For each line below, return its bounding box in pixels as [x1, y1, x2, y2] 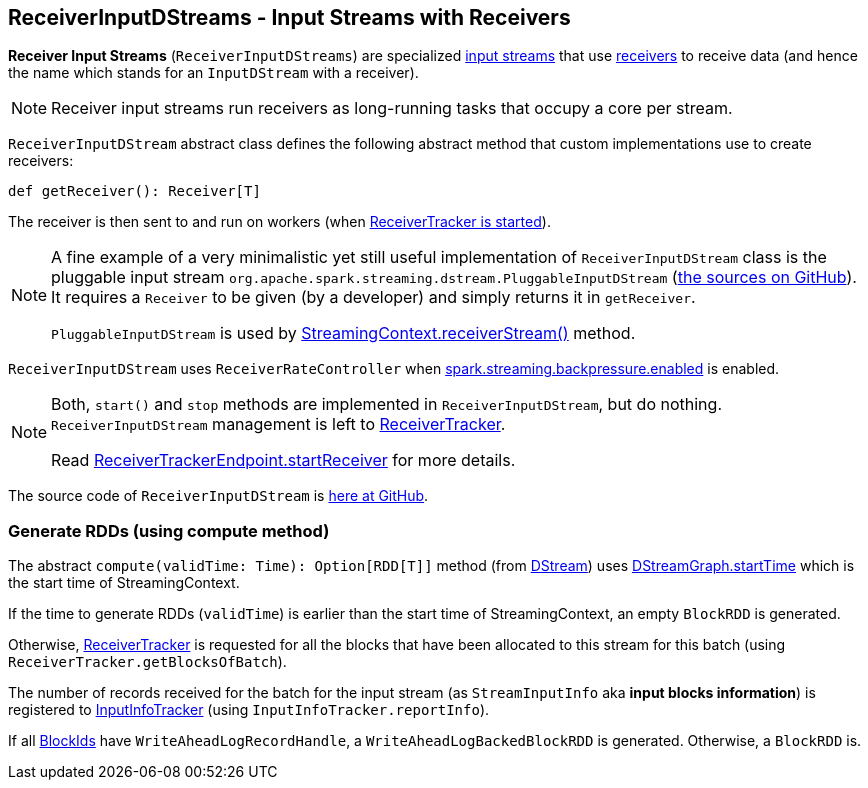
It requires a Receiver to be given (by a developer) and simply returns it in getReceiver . [51, 287, 696, 308]
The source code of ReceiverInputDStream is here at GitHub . [8, 487, 429, 505]
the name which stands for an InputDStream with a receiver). [8, 64, 419, 82]
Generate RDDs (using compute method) [8, 520, 330, 541]
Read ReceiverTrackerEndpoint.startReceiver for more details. [51, 450, 516, 471]
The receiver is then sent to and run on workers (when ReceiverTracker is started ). [8, 213, 551, 231]
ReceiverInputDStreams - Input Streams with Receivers [8, 5, 571, 30]
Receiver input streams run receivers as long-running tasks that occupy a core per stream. [51, 98, 733, 119]
